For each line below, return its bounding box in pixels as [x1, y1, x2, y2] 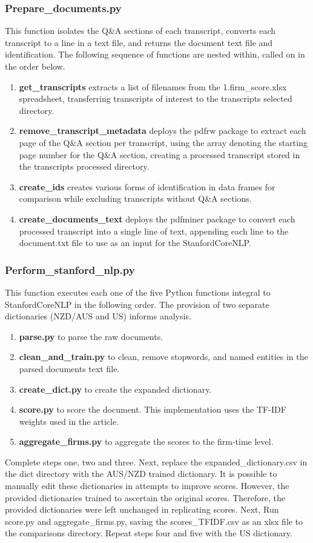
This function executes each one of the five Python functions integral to [5, 285, 271, 298]
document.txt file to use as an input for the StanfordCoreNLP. [19, 236, 251, 249]
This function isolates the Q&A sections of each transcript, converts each [5, 24, 276, 37]
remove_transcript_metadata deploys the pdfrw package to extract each [19, 124, 306, 137]
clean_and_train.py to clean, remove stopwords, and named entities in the [19, 350, 308, 363]
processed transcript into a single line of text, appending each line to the [19, 224, 289, 237]
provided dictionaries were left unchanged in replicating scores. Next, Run [5, 503, 279, 516]
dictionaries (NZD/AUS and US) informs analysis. [5, 310, 191, 322]
